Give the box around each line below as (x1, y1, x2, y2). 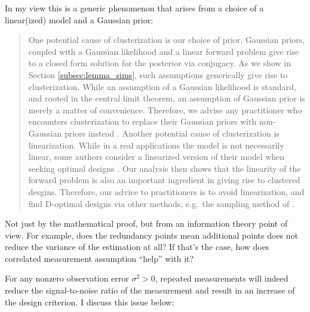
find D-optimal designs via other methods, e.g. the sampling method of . (28, 197, 294, 209)
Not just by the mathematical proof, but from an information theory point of (5, 217, 288, 230)
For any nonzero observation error (5, 272, 129, 285)
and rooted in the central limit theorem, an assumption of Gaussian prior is (28, 92, 305, 104)
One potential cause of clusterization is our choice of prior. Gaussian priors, (28, 33, 305, 46)
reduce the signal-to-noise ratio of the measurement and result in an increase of (5, 284, 295, 296)
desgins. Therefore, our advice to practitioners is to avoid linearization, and (28, 185, 305, 197)
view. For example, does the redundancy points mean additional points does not (5, 228, 299, 241)
